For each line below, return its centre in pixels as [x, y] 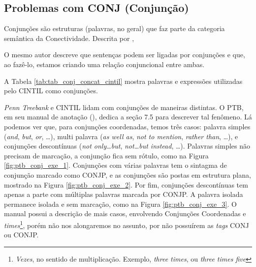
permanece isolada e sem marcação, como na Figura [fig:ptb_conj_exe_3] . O [120, 204]
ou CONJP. [21, 235]
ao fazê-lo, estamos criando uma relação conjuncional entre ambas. [104, 64]
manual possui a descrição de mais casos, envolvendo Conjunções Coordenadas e [125, 213]
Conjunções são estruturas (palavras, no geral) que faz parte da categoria [114, 28]
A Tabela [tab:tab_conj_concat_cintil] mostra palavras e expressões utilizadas [123, 81]
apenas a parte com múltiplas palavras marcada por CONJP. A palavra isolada [124, 194]
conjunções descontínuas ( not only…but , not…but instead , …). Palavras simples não [127, 146]
